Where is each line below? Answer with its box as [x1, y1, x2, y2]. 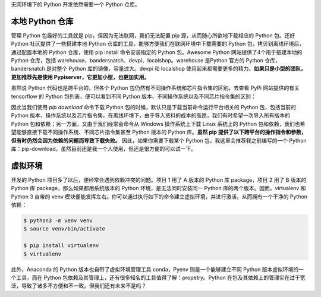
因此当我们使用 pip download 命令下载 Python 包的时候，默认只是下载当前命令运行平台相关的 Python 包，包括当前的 [11, 104, 297, 111]
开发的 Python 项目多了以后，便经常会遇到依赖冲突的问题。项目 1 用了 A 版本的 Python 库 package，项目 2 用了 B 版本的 [11, 176, 307, 184]
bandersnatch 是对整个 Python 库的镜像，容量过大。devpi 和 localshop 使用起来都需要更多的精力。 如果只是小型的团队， [11, 65, 306, 72]
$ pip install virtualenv [23, 242, 99, 249]
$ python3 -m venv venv [23, 217, 93, 224]
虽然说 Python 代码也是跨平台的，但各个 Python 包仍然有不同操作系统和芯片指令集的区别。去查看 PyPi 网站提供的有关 [11, 84, 300, 91]
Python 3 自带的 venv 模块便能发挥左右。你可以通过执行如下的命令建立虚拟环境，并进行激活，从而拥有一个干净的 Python [11, 193, 308, 200]
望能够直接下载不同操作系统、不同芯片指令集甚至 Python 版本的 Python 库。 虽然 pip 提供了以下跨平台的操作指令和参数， [11, 128, 307, 136]
